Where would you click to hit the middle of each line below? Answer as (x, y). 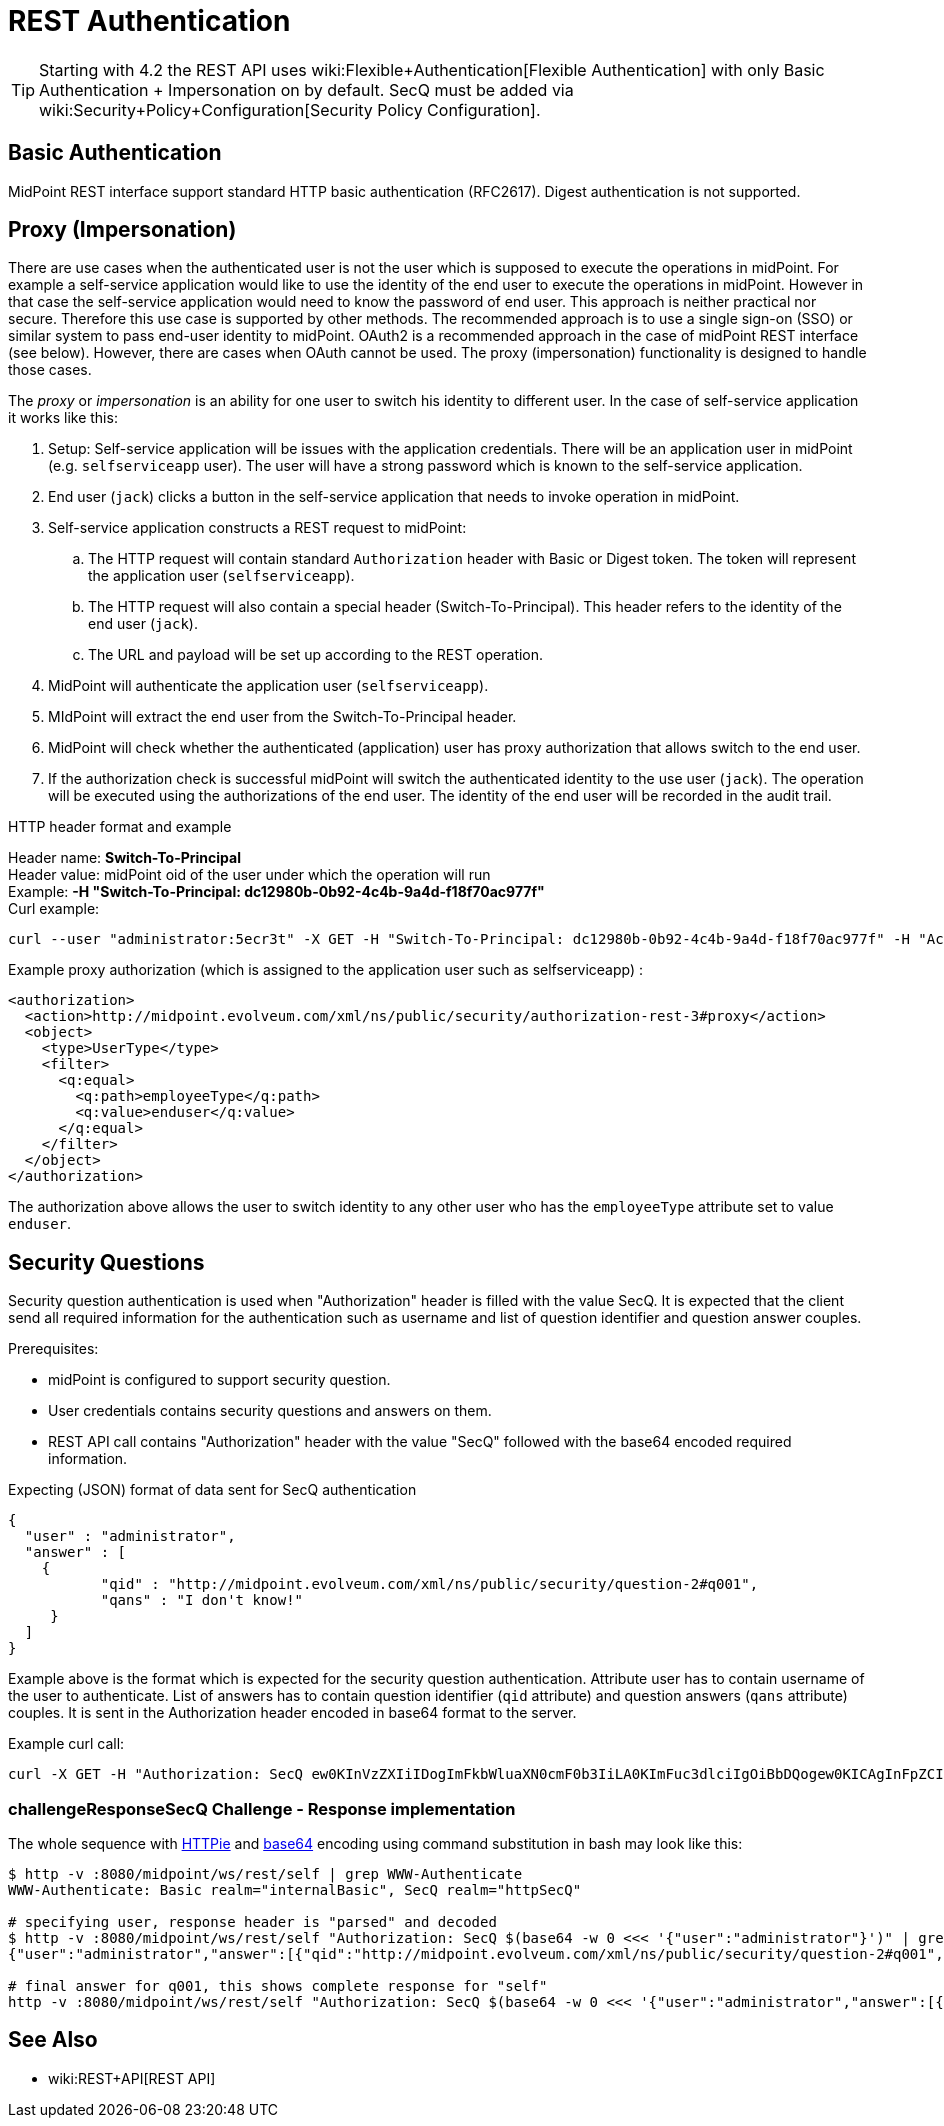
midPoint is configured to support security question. (219, 1380)
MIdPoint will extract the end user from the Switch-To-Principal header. (282, 717)
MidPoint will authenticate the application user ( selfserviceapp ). (268, 686)
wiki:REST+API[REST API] (132, 2078)
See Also (53, 2040)
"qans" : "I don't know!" (202, 1600)
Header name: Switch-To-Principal (124, 858)
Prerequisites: (53, 1349)
